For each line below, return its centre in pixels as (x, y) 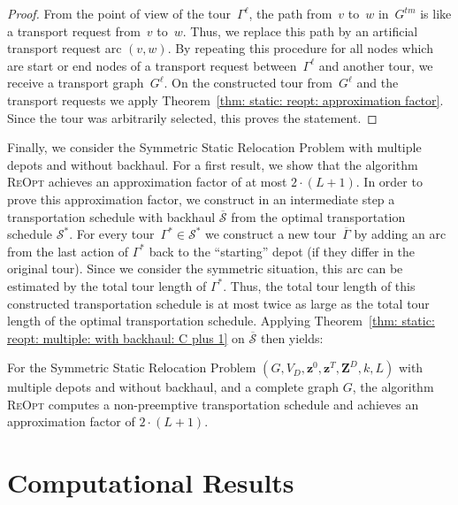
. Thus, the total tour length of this (319, 285)
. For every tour (112, 234)
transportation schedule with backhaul (111, 216)
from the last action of (68, 251)
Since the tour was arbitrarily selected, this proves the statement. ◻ (192, 117)
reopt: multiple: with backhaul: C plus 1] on (126, 337)
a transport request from (74, 31)
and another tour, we (376, 65)
